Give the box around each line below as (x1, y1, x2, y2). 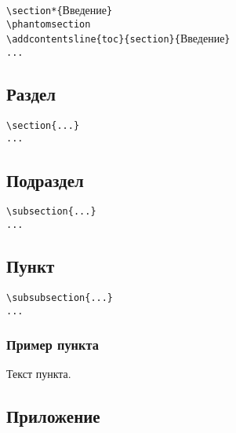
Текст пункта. (6, 365, 71, 382)
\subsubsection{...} (6, 292, 114, 303)
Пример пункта (6, 335, 99, 354)
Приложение (6, 404, 100, 428)
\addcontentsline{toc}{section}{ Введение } (6, 30, 231, 46)
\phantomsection (6, 18, 91, 30)
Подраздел (6, 167, 84, 192)
